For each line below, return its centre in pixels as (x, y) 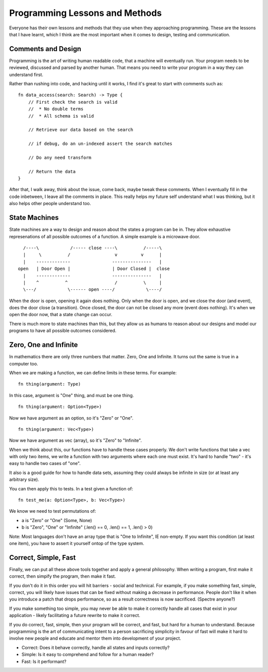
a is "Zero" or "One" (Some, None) (57, 520)
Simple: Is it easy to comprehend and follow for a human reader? (88, 655)
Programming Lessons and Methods (86, 13)
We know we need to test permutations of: (53, 511)
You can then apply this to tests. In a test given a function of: (71, 488)
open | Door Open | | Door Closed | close (94, 269)
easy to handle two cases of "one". (45, 464)
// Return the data (52, 171)
